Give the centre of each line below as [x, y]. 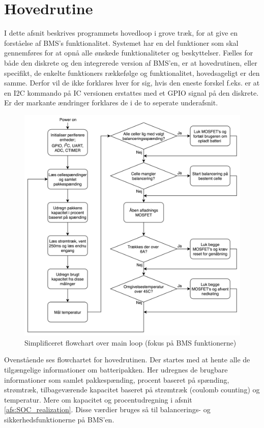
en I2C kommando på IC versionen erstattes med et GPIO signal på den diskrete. [131, 92]
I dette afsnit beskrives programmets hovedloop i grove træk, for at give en [121, 33]
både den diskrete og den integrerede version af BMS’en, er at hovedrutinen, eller [131, 62]
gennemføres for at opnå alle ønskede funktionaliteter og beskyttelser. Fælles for [129, 53]
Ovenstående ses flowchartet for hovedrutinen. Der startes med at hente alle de [127, 360]
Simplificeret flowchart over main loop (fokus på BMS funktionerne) [130, 342]
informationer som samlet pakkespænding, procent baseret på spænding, [117, 379]
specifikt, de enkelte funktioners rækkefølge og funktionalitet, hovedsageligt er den [132, 73]
